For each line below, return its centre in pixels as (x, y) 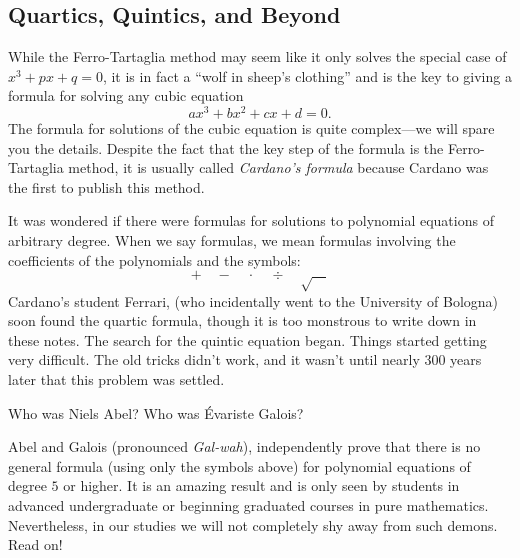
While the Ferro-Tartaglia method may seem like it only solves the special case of (257, 56)
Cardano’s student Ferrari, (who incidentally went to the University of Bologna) (253, 300)
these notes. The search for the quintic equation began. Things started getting (247, 339)
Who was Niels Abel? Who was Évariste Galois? (156, 412)
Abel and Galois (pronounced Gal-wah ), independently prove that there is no (244, 446)
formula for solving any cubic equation (126, 95)
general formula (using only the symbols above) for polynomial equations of (239, 465)
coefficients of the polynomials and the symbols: (154, 259)
